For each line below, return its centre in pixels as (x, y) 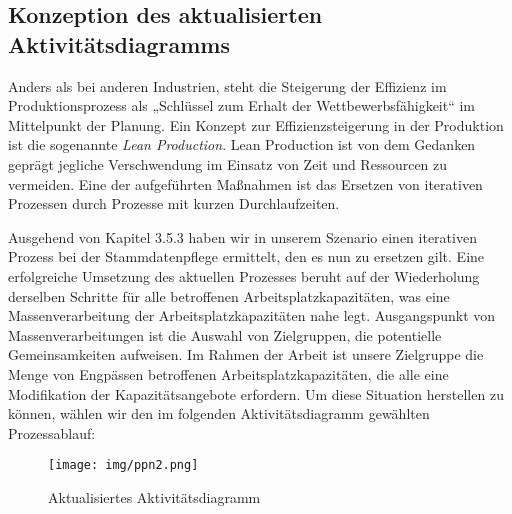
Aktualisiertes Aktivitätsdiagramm (154, 496)
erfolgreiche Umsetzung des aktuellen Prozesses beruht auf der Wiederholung (244, 275)
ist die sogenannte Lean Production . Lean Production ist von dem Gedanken (242, 144)
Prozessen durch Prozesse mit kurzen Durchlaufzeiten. (174, 203)
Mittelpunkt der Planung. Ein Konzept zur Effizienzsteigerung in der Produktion (256, 124)
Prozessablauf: (52, 432)
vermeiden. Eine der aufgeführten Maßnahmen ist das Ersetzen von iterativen (245, 183)
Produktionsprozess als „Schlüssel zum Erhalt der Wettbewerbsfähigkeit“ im (242, 105)
